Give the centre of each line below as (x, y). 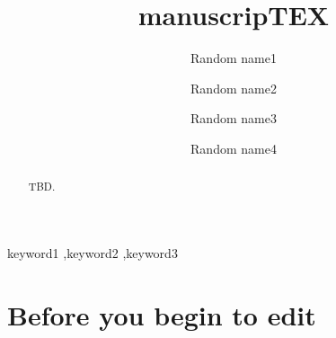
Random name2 (234, 88)
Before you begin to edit (162, 314)
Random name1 (234, 58)
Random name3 (234, 118)
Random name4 (234, 148)
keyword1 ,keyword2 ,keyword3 (93, 252)
